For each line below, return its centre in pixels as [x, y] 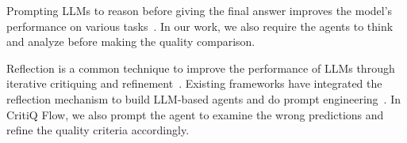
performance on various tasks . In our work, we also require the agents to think [200, 26]
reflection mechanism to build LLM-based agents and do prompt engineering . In [203, 98]
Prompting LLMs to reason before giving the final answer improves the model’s [200, 10]
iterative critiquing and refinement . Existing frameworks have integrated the [194, 83]
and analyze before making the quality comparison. [131, 41]
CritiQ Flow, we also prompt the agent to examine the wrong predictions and [195, 114]
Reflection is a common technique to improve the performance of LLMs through [201, 68]
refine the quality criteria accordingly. [98, 130]
